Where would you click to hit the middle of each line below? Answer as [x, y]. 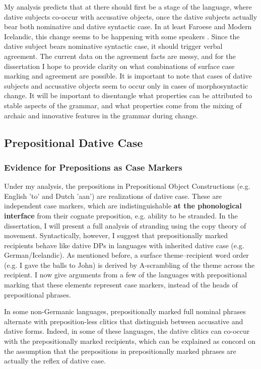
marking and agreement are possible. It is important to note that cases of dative [128, 76]
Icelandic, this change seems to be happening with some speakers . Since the [122, 36]
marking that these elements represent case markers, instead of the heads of [121, 285]
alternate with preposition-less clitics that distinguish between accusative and [124, 321]
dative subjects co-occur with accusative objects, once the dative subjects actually [131, 16]
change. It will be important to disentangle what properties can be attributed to [128, 95]
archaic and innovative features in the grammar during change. [101, 115]
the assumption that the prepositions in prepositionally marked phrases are [120, 351]
